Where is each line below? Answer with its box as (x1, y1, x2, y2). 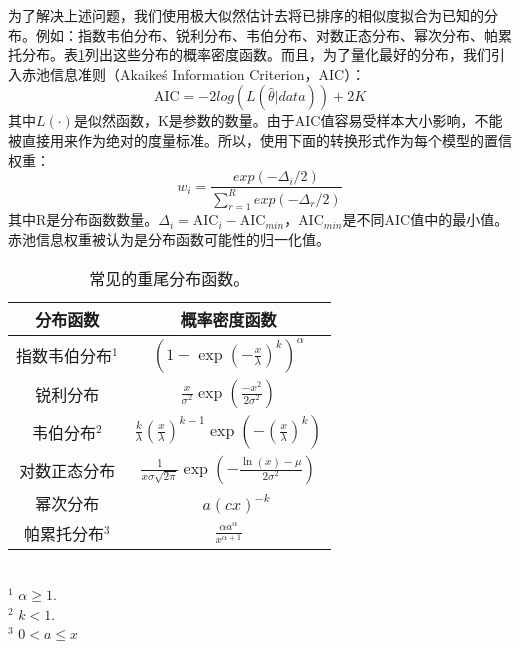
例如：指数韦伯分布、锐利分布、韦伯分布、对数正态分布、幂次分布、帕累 (35, 24, 512, 45)
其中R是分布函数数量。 (8, 209, 159, 230)
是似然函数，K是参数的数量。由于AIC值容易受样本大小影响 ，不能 (73, 110, 503, 131)
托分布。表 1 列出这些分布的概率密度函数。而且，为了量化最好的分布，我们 (8, 44, 491, 65)
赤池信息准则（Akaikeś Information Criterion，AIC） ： (21, 63, 366, 84)
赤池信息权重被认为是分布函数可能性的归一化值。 (8, 228, 330, 249)
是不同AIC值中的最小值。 (342, 209, 509, 230)
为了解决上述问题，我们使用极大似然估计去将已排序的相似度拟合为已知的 (8, 5, 484, 25)
